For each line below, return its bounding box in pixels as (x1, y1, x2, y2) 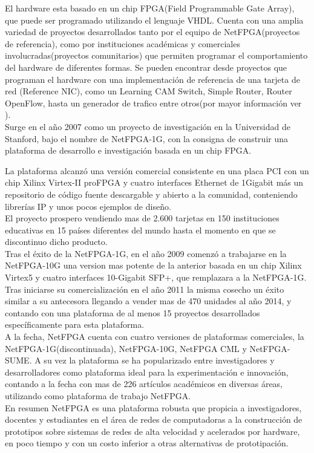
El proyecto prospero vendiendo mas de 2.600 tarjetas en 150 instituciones (5, 212, 280, 224)
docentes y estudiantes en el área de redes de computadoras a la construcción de (5, 413, 303, 426)
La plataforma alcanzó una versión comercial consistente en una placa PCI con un (5, 164, 309, 177)
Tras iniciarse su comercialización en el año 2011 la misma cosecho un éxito (5, 282, 284, 295)
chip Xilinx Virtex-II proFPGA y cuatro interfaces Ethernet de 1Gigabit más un (5, 176, 304, 189)
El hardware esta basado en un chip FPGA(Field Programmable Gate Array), (5, 2, 295, 14)
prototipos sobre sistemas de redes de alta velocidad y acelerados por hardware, (5, 425, 300, 437)
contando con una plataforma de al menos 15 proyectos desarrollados (5, 306, 260, 319)
